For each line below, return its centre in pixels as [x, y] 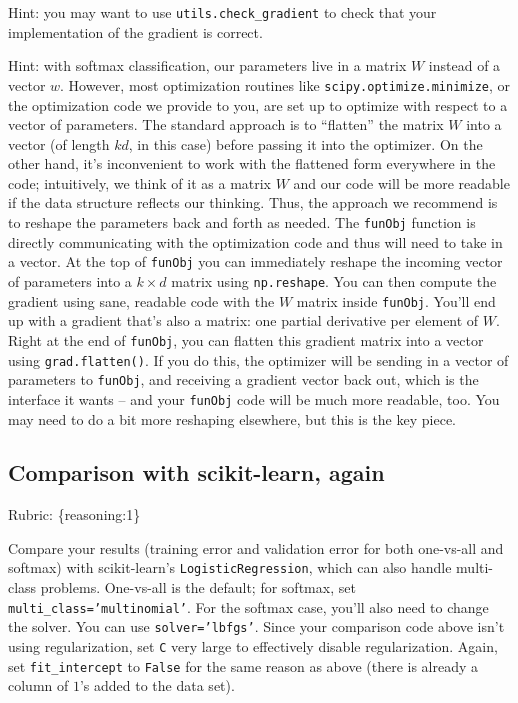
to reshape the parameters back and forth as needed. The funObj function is [242, 222]
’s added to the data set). [157, 685]
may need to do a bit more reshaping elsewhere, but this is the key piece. [232, 418]
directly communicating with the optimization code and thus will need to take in [255, 241]
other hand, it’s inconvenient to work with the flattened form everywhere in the [252, 163]
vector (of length [59, 143]
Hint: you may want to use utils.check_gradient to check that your [222, 12]
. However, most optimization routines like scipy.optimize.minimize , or [285, 84]
